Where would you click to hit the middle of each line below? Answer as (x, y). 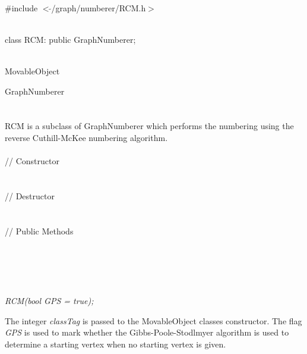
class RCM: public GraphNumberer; (70, 39)
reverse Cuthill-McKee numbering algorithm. (86, 137)
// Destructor (30, 195)
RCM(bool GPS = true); (49, 301)
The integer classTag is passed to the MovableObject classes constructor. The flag (153, 320)
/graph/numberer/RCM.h (99, 7)
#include (21, 7)
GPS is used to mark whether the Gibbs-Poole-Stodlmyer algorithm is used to (147, 332)
